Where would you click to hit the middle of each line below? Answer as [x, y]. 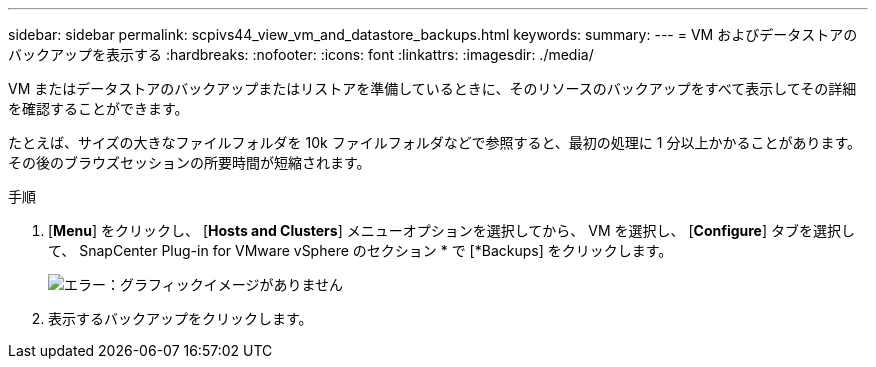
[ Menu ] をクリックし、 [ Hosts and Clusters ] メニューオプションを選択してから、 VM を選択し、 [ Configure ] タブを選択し [451, 230]
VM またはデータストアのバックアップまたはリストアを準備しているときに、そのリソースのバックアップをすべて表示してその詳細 [432, 88]
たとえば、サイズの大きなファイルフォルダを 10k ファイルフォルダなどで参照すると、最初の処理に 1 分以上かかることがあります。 [434, 142]
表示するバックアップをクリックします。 [180, 318]
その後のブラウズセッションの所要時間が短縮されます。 [189, 162]
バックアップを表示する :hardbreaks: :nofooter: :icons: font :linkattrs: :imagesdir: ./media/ [301, 54]
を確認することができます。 [98, 108]
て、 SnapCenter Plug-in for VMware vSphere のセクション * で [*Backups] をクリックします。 [360, 250]
